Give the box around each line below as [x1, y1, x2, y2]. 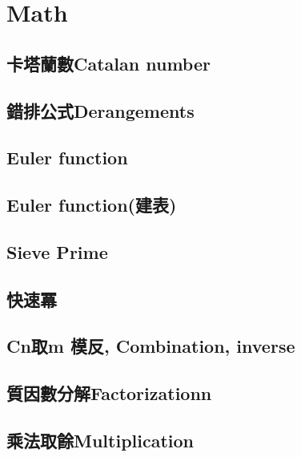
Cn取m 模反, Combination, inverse [6, 334, 295, 358]
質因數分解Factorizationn [6, 381, 212, 406]
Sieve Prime [6, 239, 108, 264]
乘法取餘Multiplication [6, 428, 195, 453]
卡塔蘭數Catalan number [6, 51, 211, 75]
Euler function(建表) [6, 192, 177, 217]
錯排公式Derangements [6, 98, 195, 123]
